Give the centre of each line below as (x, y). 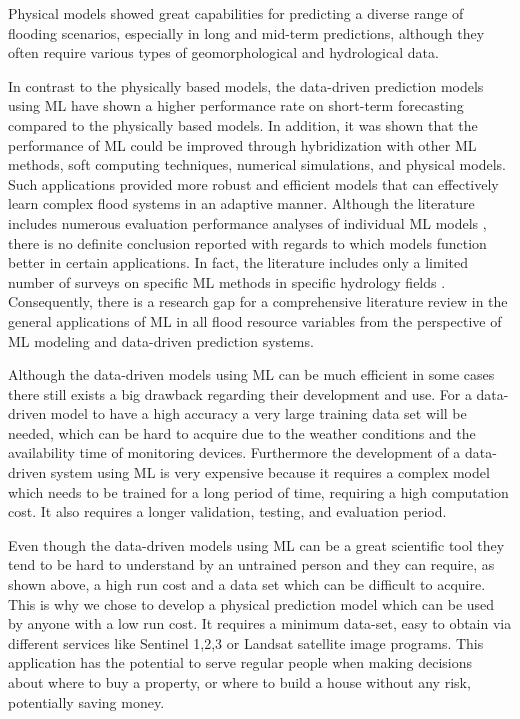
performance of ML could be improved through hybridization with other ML (242, 144)
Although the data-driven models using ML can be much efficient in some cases (251, 374)
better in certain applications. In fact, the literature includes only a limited (238, 262)
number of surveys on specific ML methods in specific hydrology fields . (227, 281)
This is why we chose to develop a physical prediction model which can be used (251, 603)
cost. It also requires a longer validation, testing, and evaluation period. (227, 511)
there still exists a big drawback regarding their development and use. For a (240, 393)
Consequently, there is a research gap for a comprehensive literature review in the (258, 301)
